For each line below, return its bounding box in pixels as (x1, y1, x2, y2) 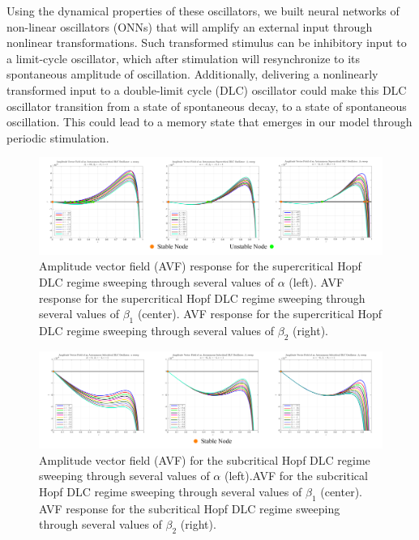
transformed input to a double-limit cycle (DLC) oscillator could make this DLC (6, 81, 407, 98)
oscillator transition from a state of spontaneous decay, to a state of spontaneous (6, 97, 407, 114)
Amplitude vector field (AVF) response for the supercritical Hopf (39, 257, 361, 274)
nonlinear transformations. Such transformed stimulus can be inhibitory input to (6, 34, 407, 51)
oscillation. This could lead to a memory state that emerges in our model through (6, 113, 413, 130)
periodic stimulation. (6, 129, 109, 146)
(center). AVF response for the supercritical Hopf (137, 305, 383, 322)
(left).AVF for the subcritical (224, 467, 368, 484)
